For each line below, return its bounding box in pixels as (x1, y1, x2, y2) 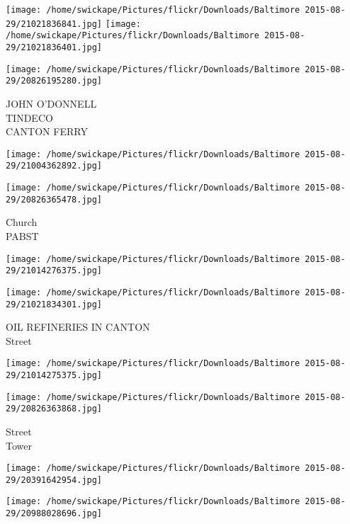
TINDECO (6, 110, 53, 125)
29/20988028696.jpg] (6, 508, 103, 519)
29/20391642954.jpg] (6, 474, 103, 485)
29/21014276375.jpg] (6, 266, 103, 276)
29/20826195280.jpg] (6, 76, 103, 86)
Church (6, 215, 38, 229)
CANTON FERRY (6, 124, 88, 139)
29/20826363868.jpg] (6, 404, 103, 414)
